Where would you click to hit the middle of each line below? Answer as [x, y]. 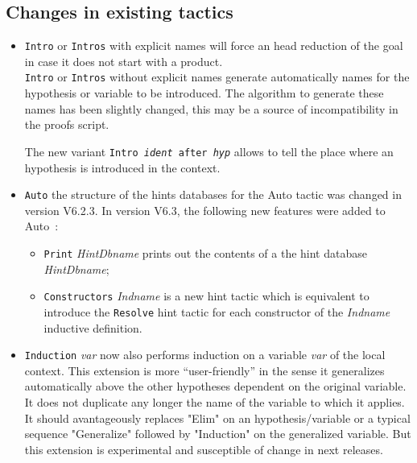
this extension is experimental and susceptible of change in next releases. [204, 449]
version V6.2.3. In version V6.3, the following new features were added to [205, 210]
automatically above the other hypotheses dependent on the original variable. [215, 386]
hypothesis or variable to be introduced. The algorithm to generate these [204, 93]
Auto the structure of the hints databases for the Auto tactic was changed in [213, 194]
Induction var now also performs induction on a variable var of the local [205, 355]
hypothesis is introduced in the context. [122, 167]
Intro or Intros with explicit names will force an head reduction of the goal [214, 45]
